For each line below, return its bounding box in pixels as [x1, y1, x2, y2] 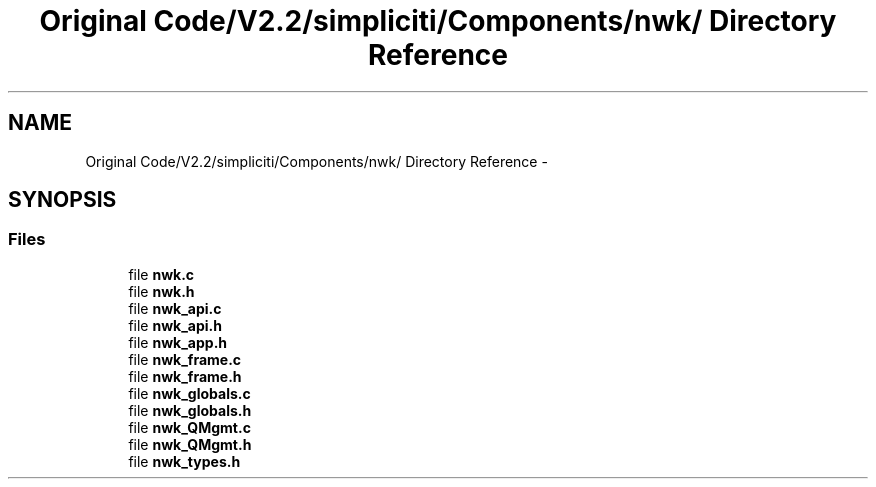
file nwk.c [128, 265, 195, 283]
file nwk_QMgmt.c [128, 418, 251, 436]
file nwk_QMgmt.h [128, 435, 252, 453]
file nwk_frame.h [128, 367, 242, 385]
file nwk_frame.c [128, 350, 242, 368]
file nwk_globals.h [128, 401, 252, 419]
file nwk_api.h [128, 316, 222, 334]
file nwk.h [128, 282, 195, 300]
